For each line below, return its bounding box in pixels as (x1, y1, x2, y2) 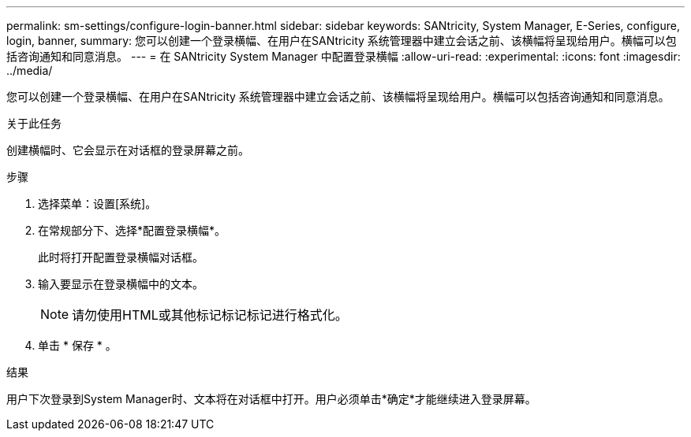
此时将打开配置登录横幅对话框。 (38, 250, 204, 264)
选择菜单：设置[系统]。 (38, 197, 157, 210)
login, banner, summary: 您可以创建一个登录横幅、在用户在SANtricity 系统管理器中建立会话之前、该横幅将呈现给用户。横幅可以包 (6, 34, 677, 47)
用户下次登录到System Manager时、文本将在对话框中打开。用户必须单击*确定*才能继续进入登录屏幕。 (6, 392, 536, 406)
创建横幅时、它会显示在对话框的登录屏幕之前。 (6, 143, 249, 157)
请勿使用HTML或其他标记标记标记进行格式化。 (72, 307, 348, 323)
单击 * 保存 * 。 (38, 339, 117, 352)
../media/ (6, 64, 53, 77)
